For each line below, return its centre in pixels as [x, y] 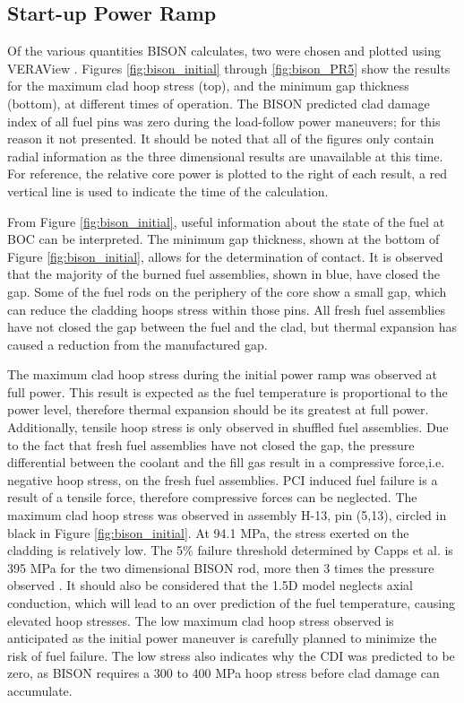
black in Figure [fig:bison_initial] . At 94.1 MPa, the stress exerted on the [208, 532]
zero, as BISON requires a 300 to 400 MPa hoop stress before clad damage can [223, 673]
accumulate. [40, 690]
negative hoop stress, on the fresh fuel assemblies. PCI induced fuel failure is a [223, 479]
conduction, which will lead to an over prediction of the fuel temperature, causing [231, 603]
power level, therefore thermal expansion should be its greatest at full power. [218, 409]
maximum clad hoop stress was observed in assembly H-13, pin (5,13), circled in [227, 515]
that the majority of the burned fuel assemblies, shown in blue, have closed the [224, 274]
